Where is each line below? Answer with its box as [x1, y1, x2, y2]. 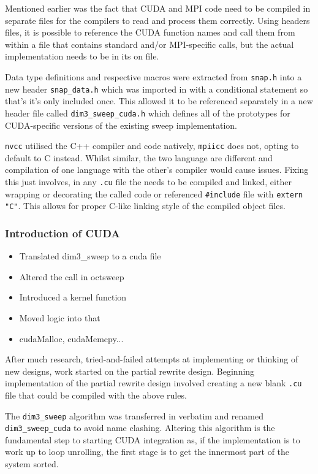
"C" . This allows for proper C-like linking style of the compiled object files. [5, 199, 286, 212]
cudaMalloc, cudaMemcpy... [19, 332, 124, 345]
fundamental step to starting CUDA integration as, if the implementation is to [5, 433, 300, 446]
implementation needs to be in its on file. [5, 50, 159, 63]
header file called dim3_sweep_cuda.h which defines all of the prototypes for [5, 106, 290, 119]
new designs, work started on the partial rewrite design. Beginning [5, 364, 255, 377]
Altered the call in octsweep [19, 270, 124, 283]
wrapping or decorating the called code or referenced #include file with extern [5, 187, 303, 200]
